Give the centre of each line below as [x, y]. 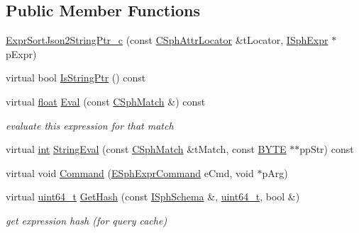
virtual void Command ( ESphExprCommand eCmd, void [130, 172]
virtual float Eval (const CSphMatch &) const [106, 101]
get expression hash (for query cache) [87, 220]
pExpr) [21, 53]
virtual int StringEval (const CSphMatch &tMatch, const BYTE [146, 149]
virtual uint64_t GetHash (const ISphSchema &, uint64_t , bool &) [153, 197]
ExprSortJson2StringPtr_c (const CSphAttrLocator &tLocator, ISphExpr [167, 40]
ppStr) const [327, 149]
